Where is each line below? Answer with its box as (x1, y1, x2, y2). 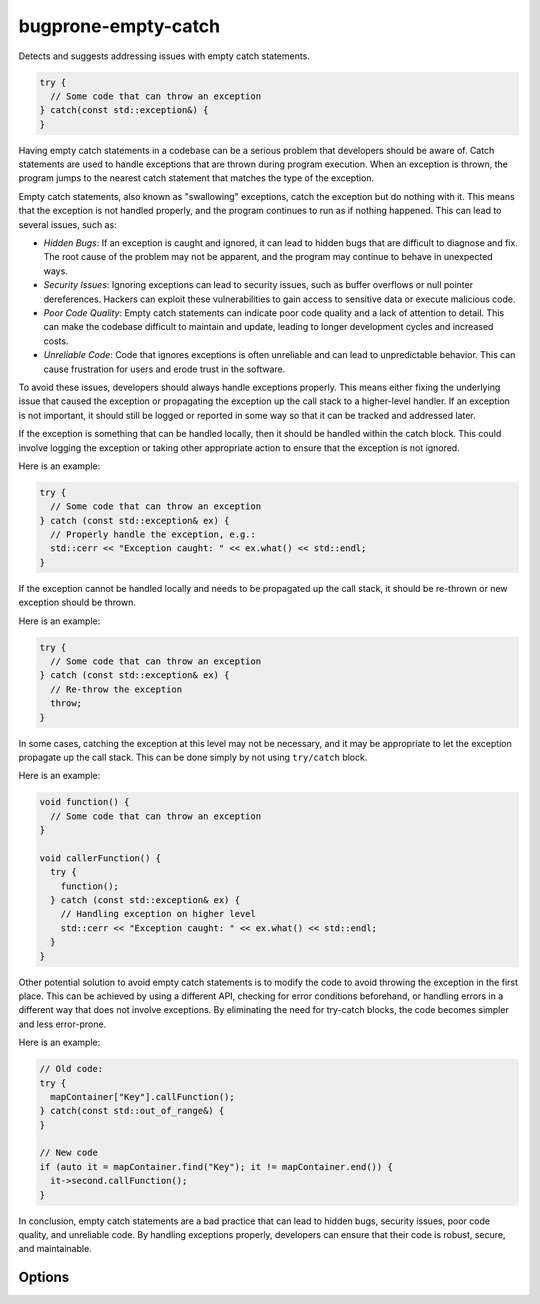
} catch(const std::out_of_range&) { (39, 1105, 225, 1117)
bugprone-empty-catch (18, 15, 221, 37)
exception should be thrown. (18, 596, 137, 609)
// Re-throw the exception (50, 683, 183, 695)
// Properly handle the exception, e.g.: (50, 529, 257, 540)
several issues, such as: (18, 218, 117, 230)
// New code (39, 1147, 99, 1159)
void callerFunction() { (39, 852, 162, 864)
